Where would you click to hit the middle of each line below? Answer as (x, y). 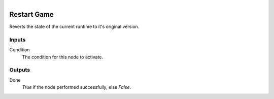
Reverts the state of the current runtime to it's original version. (74, 27)
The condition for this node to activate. (63, 57)
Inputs (18, 40)
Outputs (20, 70)
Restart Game (32, 14)
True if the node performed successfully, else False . (77, 87)
